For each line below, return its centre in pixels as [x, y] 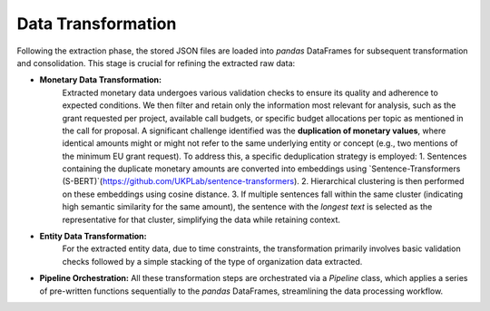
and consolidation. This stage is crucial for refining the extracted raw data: [156, 63]
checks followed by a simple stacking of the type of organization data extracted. [212, 261]
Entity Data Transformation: [93, 237]
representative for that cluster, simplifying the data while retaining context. [201, 219]
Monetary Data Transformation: [101, 80]
